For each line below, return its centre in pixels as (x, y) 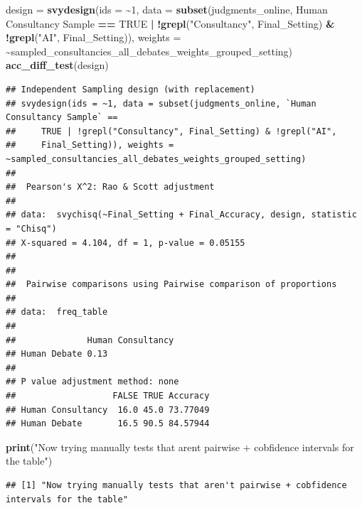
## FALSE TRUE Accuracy (108, 396)
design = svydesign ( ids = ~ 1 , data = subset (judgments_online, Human (167, 9)
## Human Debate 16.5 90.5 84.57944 (108, 424)
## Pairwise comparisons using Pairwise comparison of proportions (171, 285)
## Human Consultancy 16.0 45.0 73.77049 (108, 410)
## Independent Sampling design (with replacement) (131, 89)
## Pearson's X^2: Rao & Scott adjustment (110, 187)
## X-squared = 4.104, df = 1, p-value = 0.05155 (126, 243)
